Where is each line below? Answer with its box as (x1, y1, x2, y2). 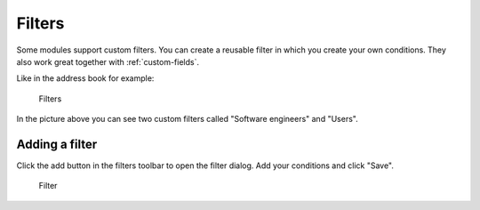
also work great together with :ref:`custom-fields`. (16, 56, 200, 67)
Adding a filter (16, 136, 98, 151)
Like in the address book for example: (16, 73, 155, 84)
